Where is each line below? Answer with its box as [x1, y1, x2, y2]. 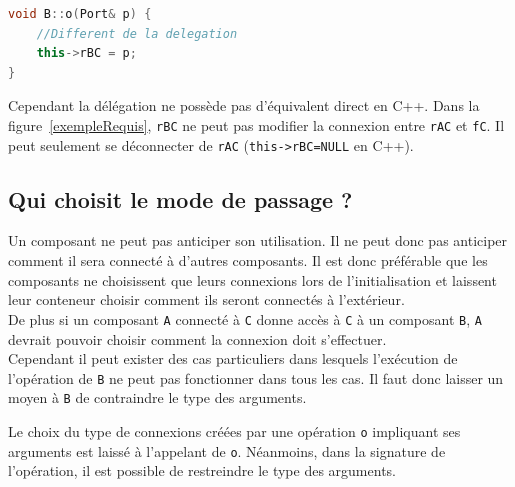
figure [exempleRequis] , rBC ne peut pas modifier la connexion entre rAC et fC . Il [8, 114, 505, 135]
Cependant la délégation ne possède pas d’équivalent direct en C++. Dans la [8, 95, 480, 116]
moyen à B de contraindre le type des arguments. [8, 387, 307, 408]
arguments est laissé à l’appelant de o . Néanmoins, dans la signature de [8, 440, 446, 461]
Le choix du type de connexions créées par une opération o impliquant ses [8, 421, 461, 442]
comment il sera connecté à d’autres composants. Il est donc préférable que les [8, 250, 488, 271]
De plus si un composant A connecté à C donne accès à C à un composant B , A [8, 308, 482, 329]
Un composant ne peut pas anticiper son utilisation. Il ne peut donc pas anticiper [8, 230, 508, 251]
